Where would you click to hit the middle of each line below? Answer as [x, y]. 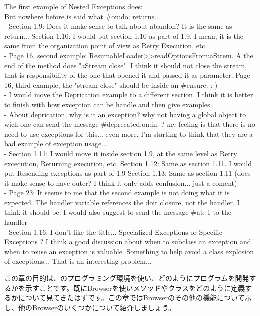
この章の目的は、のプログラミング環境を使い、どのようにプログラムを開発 [127, 278]
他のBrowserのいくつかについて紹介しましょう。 [97, 307]
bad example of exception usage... [56, 144]
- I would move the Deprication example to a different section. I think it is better [129, 95]
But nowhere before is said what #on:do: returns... [82, 16]
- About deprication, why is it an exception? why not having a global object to [125, 114]
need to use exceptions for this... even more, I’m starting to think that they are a [129, 134]
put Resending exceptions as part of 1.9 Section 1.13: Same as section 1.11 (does [127, 173]
